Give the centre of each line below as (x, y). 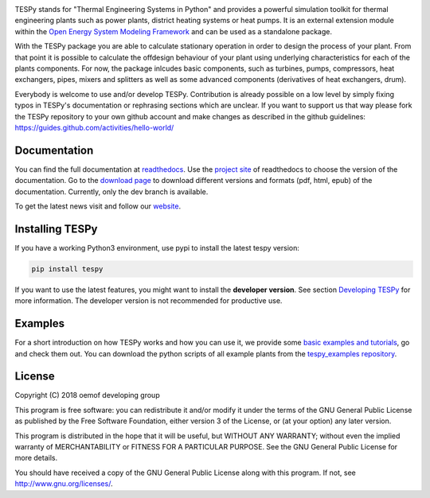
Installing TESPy (56, 229)
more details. (36, 458)
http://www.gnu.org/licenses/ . (64, 484)
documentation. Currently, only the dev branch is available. (111, 192)
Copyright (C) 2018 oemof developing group (87, 395)
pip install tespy (67, 269)
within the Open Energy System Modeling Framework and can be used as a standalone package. (173, 31)
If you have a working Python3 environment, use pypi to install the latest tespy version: (157, 247)
